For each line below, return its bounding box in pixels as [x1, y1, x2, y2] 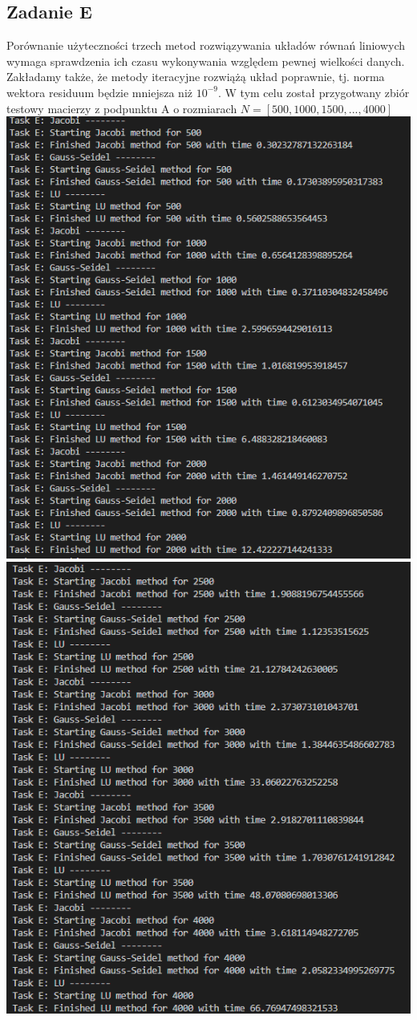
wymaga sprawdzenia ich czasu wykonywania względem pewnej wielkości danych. [6, 52, 405, 69]
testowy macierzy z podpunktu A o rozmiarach [6, 100, 237, 116]
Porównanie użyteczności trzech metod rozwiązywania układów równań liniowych [6, 37, 406, 54]
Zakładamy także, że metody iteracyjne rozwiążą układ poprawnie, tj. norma [6, 68, 385, 85]
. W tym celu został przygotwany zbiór [217, 83, 410, 100]
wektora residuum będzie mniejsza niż [6, 83, 192, 100]
